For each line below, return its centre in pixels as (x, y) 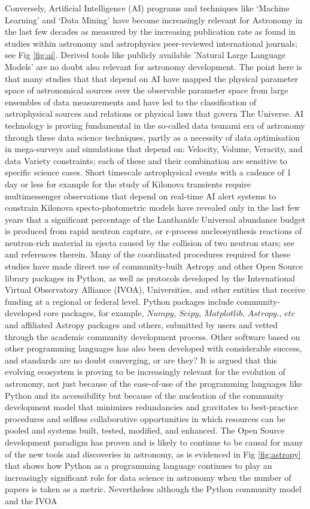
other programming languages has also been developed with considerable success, (154, 348)
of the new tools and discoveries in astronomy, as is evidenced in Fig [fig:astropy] (153, 454)
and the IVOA (31, 500)
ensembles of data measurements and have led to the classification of (131, 102)
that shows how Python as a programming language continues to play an (139, 466)
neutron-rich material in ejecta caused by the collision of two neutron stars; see (150, 242)
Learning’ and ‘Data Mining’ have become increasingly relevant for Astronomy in (154, 19)
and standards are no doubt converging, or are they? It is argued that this (141, 360)
